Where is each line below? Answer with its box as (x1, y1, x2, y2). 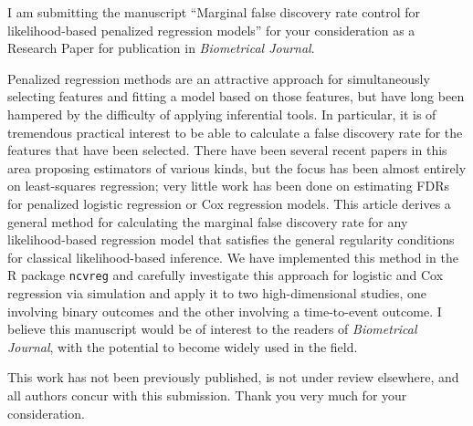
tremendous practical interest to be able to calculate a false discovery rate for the (7, 122, 463, 141)
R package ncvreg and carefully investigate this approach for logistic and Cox (7, 265, 444, 285)
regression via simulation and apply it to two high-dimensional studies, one (7, 283, 427, 302)
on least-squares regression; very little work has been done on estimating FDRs (7, 176, 449, 195)
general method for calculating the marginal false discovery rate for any (7, 212, 408, 231)
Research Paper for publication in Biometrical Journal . (7, 38, 315, 57)
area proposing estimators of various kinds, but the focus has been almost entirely (7, 158, 467, 177)
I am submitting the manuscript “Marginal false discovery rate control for (7, 3, 421, 21)
